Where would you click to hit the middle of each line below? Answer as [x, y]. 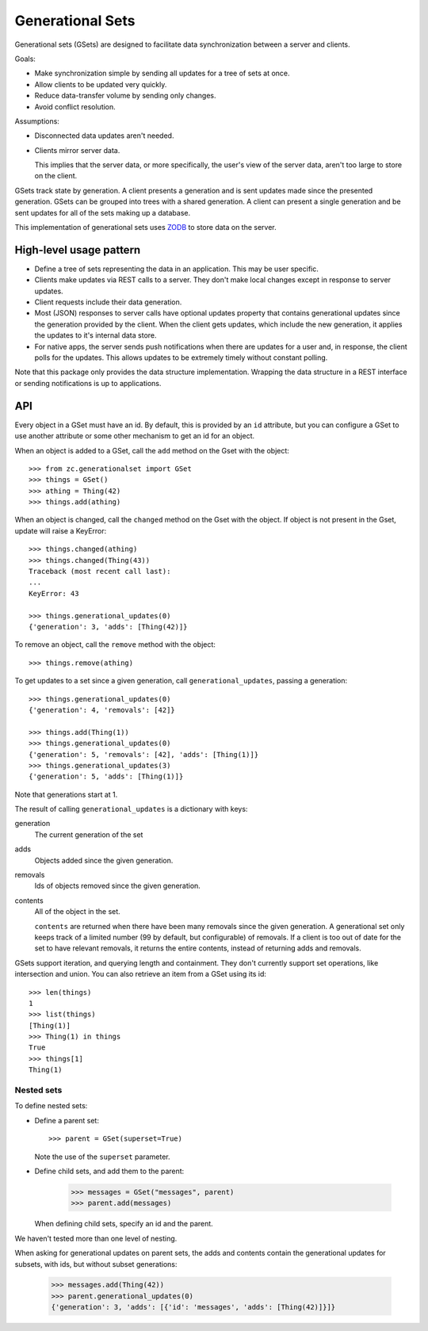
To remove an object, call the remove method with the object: [115, 644]
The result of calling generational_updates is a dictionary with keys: [131, 809]
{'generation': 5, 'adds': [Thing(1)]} [106, 776]
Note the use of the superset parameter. [102, 1157]
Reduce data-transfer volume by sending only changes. [126, 96]
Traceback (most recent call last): [100, 572]
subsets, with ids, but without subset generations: [96, 1264]
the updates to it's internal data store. [96, 335]
